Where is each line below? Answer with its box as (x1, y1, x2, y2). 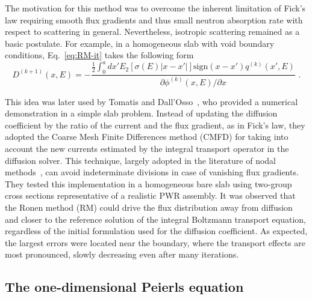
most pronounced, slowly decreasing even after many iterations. (5, 248, 239, 261)
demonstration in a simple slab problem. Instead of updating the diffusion (5, 107, 278, 119)
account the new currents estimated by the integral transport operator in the (5, 142, 289, 154)
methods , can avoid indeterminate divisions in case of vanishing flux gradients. (5, 166, 299, 178)
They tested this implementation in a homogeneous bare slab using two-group (5, 177, 292, 190)
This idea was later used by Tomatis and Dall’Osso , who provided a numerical (5, 95, 298, 107)
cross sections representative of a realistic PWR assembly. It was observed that (5, 189, 296, 202)
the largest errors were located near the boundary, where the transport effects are (5, 236, 305, 249)
